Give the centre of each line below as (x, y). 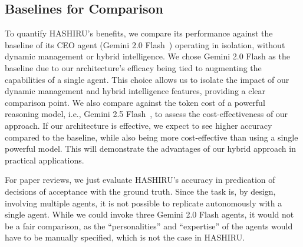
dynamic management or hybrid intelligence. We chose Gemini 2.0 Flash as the (147, 56)
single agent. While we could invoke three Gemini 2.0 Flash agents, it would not (149, 214)
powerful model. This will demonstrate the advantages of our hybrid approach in (150, 148)
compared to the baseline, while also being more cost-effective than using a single (151, 137)
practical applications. (45, 160)
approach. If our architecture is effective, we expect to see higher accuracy (139, 125)
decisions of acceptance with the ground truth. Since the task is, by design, (140, 191)
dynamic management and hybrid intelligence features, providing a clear (135, 91)
